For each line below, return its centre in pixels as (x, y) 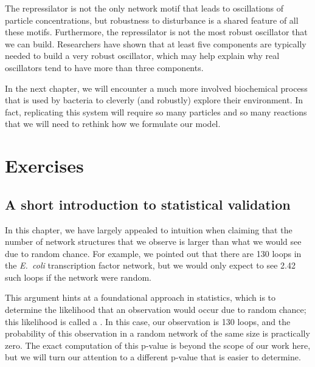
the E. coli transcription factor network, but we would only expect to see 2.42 (150, 265)
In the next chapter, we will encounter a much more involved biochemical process (156, 88)
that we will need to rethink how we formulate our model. (113, 124)
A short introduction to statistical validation (148, 204)
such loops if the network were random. (78, 277)
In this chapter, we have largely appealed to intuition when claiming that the (149, 229)
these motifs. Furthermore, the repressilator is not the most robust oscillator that (156, 32)
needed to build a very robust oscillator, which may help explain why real (142, 56)
